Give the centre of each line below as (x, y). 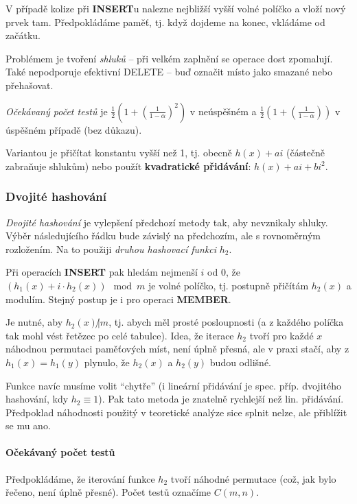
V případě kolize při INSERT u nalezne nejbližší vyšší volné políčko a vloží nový (176, 8)
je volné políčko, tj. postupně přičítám (228, 285)
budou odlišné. (240, 362)
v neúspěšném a (223, 111)
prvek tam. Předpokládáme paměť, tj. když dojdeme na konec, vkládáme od (165, 22)
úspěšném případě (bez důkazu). (74, 129)
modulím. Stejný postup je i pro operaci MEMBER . (118, 299)
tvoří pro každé (281, 335)
